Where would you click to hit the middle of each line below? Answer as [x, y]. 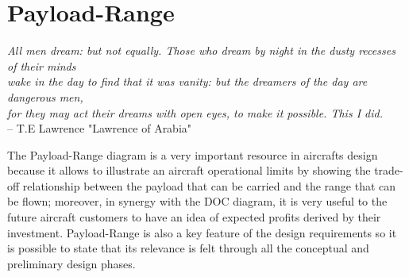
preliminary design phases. [71, 263]
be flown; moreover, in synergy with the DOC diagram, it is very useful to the [197, 201]
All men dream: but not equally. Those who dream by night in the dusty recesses [201, 50]
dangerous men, [45, 96]
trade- [389, 170]
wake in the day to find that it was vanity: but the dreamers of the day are [187, 81]
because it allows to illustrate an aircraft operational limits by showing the [189, 170]
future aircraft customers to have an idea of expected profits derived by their [194, 217]
